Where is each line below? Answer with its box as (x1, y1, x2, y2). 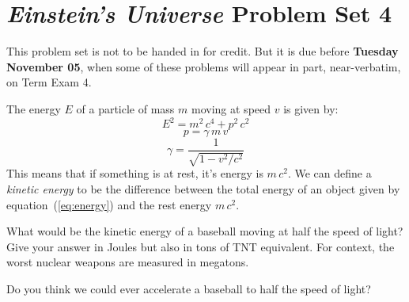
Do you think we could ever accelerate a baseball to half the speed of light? (6, 281, 371, 297)
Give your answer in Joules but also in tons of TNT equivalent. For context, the (6, 238, 395, 254)
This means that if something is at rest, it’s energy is (6, 165, 263, 182)
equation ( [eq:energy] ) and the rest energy (6, 196, 212, 212)
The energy (6, 100, 61, 117)
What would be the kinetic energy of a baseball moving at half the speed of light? (6, 223, 403, 239)
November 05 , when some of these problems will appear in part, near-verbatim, (6, 58, 401, 75)
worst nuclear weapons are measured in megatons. (6, 254, 249, 270)
